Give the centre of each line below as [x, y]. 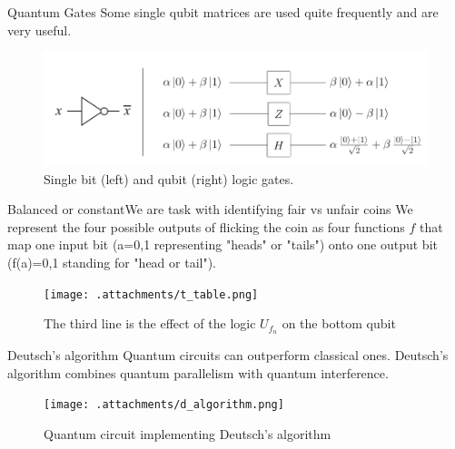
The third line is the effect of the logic [150, 323]
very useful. [40, 29]
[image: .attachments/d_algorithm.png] [164, 405]
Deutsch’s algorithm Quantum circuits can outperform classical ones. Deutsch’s [228, 355]
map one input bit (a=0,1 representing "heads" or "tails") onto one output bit [223, 244]
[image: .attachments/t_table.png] [151, 294]
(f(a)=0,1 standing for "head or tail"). [112, 262]
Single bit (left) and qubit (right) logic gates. [169, 178]
